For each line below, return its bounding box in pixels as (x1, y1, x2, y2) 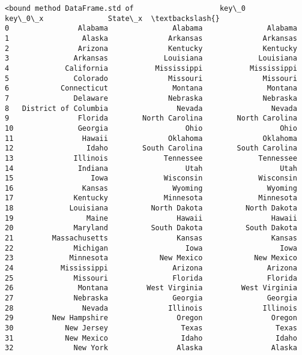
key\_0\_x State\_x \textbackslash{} (5, 14, 220, 23)
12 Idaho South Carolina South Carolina (5, 144, 297, 153)
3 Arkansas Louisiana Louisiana (5, 54, 297, 63)
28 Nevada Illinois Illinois (5, 303, 297, 312)
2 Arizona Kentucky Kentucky (5, 44, 297, 53)
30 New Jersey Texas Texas (5, 324, 297, 332)
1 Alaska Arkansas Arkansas (5, 34, 297, 43)
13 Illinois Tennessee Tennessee (5, 154, 297, 163)
